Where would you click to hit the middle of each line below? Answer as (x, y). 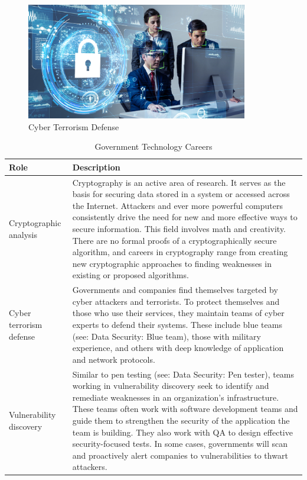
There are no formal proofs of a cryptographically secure (174, 240)
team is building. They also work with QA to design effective (182, 432)
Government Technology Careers (153, 146)
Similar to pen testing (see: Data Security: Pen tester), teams (183, 374)
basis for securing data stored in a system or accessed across (181, 194)
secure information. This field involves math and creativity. (179, 228)
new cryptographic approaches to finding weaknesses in (172, 263)
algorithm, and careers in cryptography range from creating (180, 252)
